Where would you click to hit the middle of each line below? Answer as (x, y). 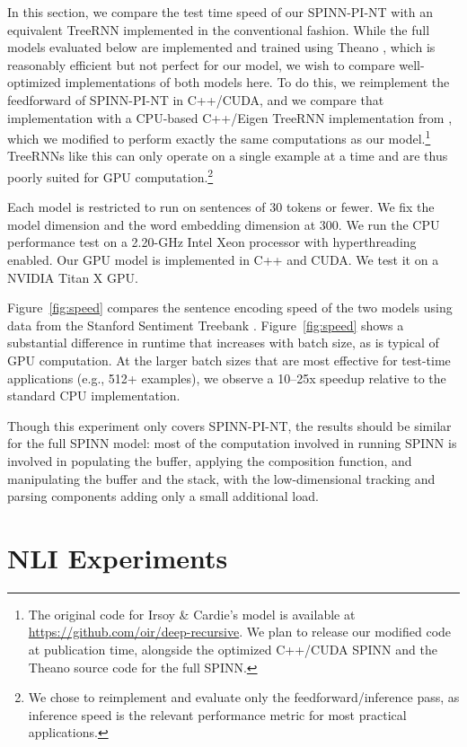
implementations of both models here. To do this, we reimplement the (257, 82)
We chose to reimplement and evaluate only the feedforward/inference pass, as (244, 697)
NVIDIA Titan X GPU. (73, 277)
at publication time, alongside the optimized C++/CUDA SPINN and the (233, 650)
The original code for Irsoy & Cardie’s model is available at (192, 614)
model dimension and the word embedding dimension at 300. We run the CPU (224, 224)
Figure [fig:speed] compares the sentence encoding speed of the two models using (230, 308)
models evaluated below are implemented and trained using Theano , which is (221, 47)
